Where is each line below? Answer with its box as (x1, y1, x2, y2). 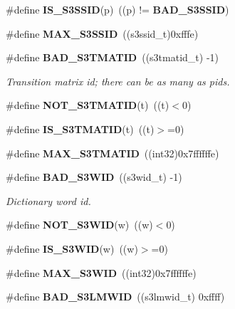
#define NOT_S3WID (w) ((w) (6, 217, 153, 232)
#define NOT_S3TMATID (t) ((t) (6, 98, 169, 112)
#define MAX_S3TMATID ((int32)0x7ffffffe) (6, 145, 219, 160)
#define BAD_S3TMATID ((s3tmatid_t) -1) (6, 50, 219, 65)
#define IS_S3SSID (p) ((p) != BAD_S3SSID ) (6, 2, 229, 16)
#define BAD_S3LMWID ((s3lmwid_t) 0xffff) (6, 289, 225, 304)
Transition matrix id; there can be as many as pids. (6, 73, 230, 88)
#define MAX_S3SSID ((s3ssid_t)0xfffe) (6, 26, 199, 41)
